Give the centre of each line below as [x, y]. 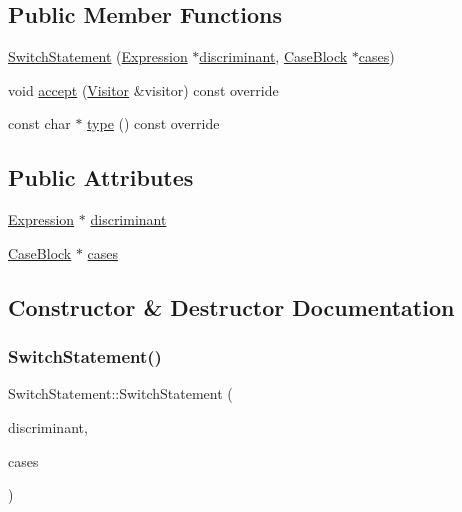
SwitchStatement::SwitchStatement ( [120, 393]
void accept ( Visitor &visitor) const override [143, 89]
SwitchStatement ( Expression [98, 56]
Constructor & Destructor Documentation [231, 306]
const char [39, 123]
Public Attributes [101, 177]
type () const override [153, 123]
